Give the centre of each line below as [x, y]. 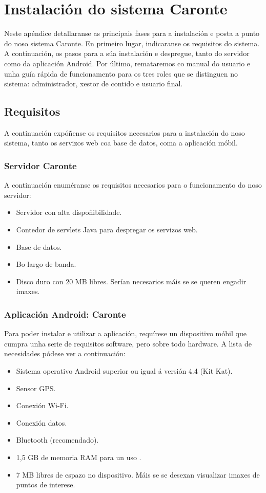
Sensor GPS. [36, 388]
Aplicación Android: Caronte [65, 314]
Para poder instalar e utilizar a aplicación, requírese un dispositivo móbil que [125, 333]
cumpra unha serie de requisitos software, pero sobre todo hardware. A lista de [128, 343]
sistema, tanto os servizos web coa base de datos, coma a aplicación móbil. [121, 143]
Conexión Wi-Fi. [42, 405]
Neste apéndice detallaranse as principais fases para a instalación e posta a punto [132, 33]
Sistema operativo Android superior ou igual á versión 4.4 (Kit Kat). [124, 371]
